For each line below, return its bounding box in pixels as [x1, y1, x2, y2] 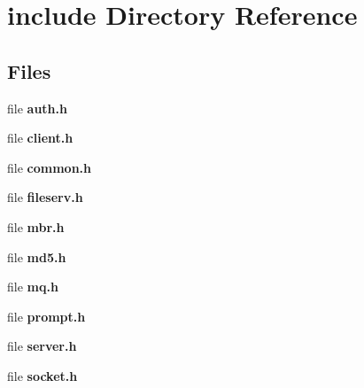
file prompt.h [7, 307, 86, 325]
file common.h [7, 158, 91, 176]
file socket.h [7, 366, 78, 384]
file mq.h [7, 277, 58, 296]
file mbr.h [7, 217, 65, 236]
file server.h [7, 337, 77, 355]
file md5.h [7, 247, 66, 266]
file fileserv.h [7, 188, 83, 206]
